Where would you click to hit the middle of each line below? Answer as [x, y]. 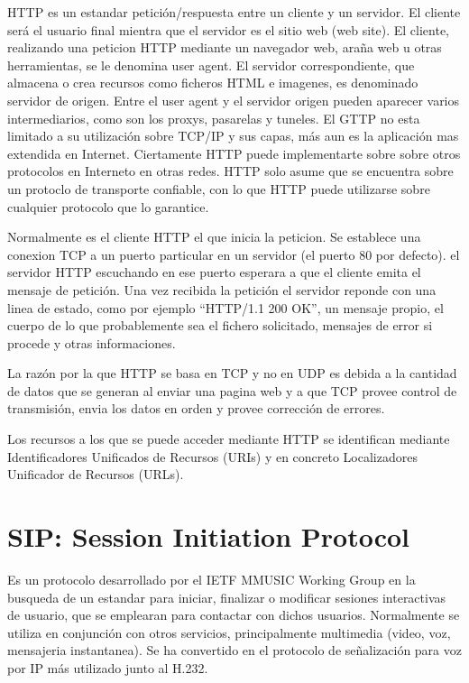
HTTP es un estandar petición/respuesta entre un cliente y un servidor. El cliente [234, 12]
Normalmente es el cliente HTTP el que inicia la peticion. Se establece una [214, 237]
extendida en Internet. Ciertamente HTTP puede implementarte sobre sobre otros [234, 153]
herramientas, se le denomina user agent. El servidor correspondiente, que [211, 65]
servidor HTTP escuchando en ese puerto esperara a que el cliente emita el [214, 272]
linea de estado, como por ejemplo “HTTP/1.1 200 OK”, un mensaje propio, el [225, 307]
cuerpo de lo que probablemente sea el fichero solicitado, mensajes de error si [220, 325]
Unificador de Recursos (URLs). [96, 474]
